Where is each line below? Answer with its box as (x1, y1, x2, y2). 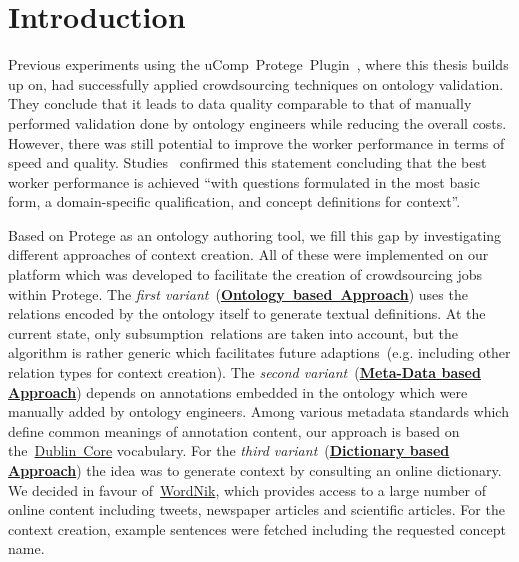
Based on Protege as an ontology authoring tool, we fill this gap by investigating (8, 224, 502, 245)
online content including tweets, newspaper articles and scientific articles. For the (8, 499, 505, 520)
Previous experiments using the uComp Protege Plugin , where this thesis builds (8, 54, 509, 75)
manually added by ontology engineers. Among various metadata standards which (8, 401, 509, 422)
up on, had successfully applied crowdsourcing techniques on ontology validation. (8, 73, 504, 94)
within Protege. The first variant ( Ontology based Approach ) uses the (8, 283, 468, 304)
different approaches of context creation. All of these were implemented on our (8, 244, 489, 265)
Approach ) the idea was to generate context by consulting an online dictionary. (8, 460, 502, 480)
